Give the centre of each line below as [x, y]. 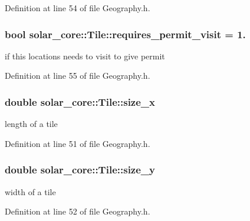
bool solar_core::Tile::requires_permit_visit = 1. [125, 34]
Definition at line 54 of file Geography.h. [78, 8]
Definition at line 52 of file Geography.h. [78, 211]
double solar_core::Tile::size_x [80, 101]
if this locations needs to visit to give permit [85, 56]
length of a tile [31, 124]
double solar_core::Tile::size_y [80, 170]
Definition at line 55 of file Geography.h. [78, 76]
